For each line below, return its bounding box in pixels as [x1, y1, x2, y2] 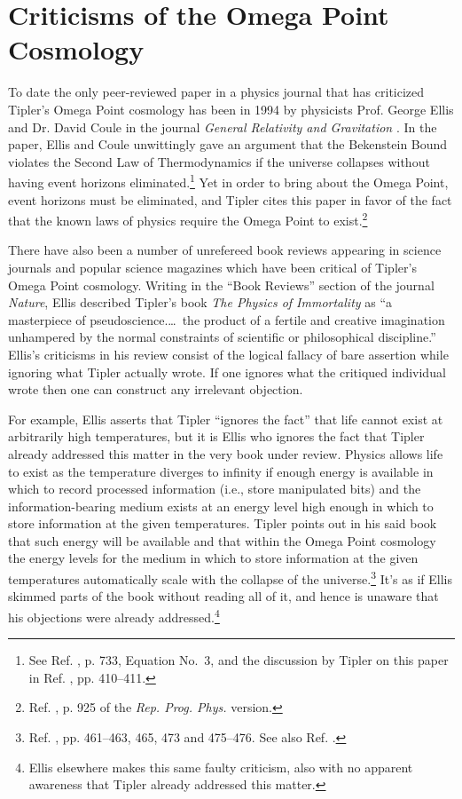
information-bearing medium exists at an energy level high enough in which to [8, 496, 434, 515]
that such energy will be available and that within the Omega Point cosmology [8, 531, 436, 550]
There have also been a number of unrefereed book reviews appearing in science [8, 241, 442, 259]
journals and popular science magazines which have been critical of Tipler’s [8, 257, 417, 276]
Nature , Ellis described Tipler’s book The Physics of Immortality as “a [8, 293, 393, 312]
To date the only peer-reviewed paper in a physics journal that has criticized [8, 83, 425, 101]
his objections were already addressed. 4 [8, 605, 220, 626]
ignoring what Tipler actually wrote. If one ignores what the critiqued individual [8, 362, 446, 381]
